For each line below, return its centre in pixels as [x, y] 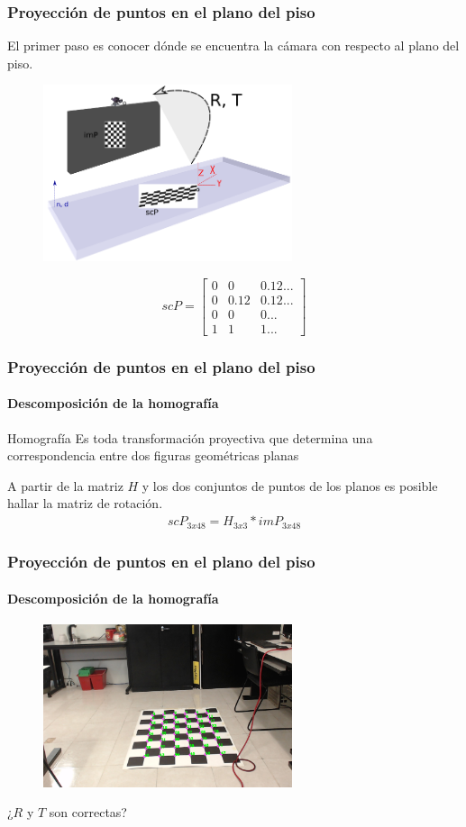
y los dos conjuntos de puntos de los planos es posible [290, 485]
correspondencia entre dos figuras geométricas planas [153, 455]
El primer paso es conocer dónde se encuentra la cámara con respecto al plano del [233, 45]
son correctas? [88, 812]
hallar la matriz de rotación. [85, 503]
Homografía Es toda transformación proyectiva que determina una [190, 437]
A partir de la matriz [65, 485]
